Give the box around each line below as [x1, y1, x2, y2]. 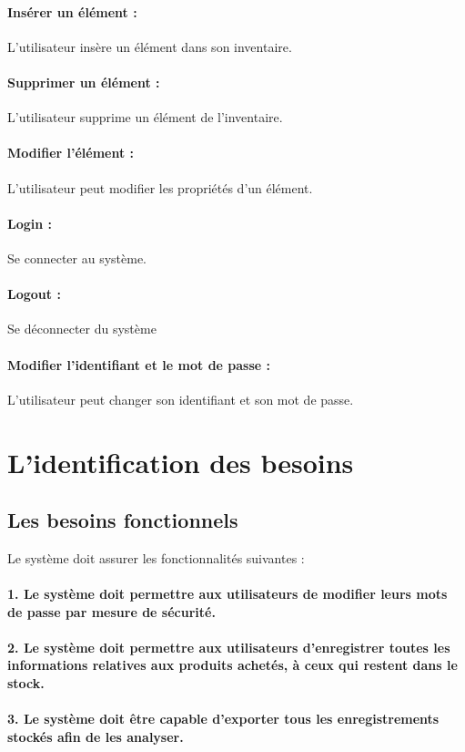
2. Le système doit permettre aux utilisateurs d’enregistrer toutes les [7, 637, 450, 656]
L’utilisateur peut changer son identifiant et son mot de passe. [7, 389, 354, 408]
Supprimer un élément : [7, 72, 160, 91]
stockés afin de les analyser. [7, 726, 184, 746]
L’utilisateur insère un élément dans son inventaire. [7, 36, 292, 56]
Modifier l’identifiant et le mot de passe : [7, 355, 271, 374]
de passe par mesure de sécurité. [7, 602, 216, 621]
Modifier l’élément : [7, 143, 135, 162]
